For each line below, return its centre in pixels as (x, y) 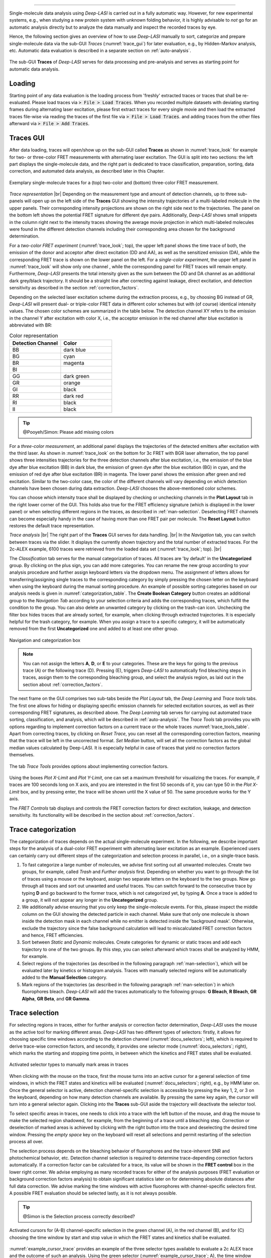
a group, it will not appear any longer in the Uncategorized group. (90, 900)
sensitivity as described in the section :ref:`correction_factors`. (74, 288)
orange (72, 382)
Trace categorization (43, 830)
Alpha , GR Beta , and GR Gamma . (56, 998)
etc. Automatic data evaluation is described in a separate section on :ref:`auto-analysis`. (100, 50)
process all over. (26, 1142)
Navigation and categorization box (45, 640)
